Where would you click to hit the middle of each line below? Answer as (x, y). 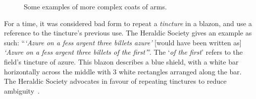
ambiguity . (22, 90)
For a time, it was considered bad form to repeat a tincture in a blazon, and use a (128, 23)
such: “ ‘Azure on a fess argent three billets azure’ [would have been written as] (123, 42)
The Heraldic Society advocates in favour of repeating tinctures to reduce (115, 81)
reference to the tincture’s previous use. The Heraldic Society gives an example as (128, 33)
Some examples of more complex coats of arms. (95, 6)
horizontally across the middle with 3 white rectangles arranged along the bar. (123, 71)
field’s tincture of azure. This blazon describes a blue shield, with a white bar (121, 61)
